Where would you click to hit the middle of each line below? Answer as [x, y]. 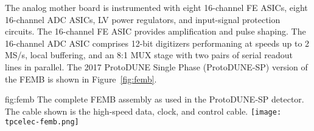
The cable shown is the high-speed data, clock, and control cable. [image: [143, 111]
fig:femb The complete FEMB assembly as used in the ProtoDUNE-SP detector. [155, 99]
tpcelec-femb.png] [42, 122]
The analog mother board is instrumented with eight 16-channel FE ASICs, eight [156, 7]
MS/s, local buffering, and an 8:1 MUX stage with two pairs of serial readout [149, 55]
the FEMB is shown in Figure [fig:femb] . [81, 79]
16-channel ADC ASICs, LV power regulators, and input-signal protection [143, 19]
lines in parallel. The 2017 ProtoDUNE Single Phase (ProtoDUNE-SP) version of [156, 66]
